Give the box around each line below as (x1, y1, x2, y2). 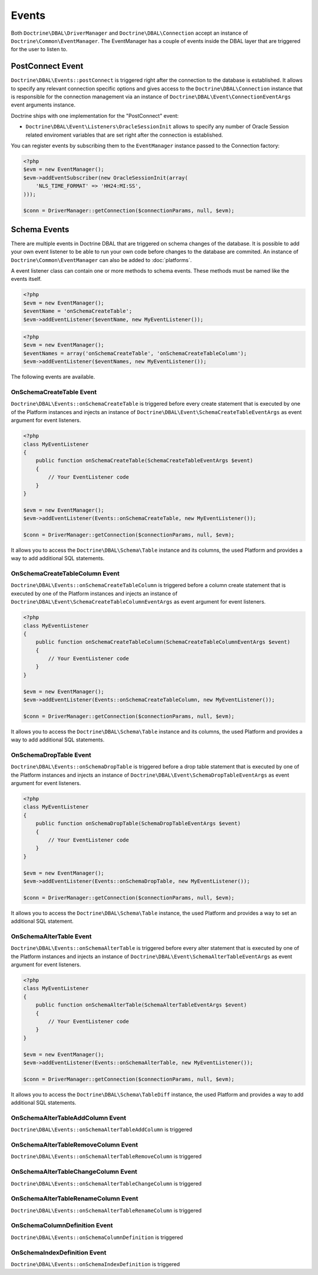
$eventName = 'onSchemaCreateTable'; (23, 308, 132, 314)
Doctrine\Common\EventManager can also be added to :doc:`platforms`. (11, 256, 192, 263)
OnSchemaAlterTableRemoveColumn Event (11, 1141, 138, 1149)
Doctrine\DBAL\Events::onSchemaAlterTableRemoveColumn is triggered (11, 1153, 202, 1160)
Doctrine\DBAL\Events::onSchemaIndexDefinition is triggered (11, 1260, 180, 1267)
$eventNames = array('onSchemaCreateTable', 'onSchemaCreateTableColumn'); (23, 350, 247, 356)
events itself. (11, 276, 42, 283)
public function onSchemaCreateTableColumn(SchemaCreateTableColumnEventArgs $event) (35, 639, 291, 645)
